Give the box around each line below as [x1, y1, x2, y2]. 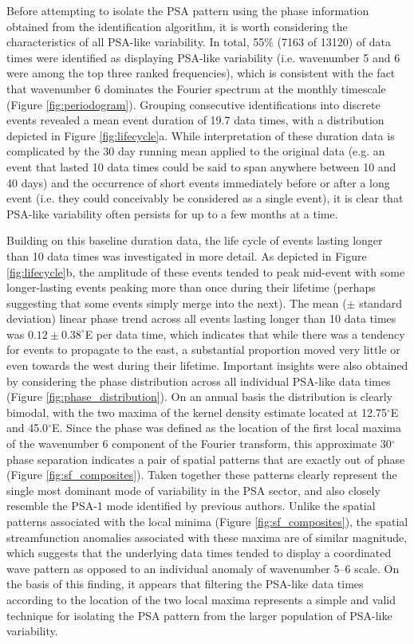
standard [359, 294, 402, 311]
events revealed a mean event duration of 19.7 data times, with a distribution [6, 112, 384, 128]
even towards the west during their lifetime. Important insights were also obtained [6, 357, 408, 374]
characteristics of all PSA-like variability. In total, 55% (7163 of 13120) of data [6, 33, 391, 50]
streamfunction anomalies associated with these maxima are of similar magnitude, [6, 528, 408, 545]
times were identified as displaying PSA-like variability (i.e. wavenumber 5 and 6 [6, 49, 400, 65]
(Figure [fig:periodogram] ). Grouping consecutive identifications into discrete [6, 96, 380, 112]
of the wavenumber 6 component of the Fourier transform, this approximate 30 [6, 435, 392, 452]
